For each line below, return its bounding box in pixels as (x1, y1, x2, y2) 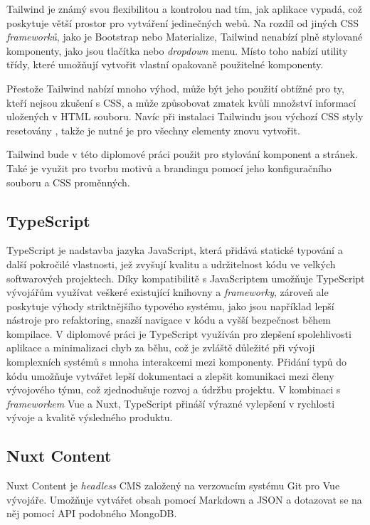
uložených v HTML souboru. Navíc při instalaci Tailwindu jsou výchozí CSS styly (6, 109, 364, 124)
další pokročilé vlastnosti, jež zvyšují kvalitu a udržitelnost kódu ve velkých (6, 256, 336, 271)
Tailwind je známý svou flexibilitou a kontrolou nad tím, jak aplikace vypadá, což (6, 1, 362, 16)
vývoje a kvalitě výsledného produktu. (6, 410, 173, 425)
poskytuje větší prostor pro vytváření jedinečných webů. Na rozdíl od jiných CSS (6, 15, 359, 30)
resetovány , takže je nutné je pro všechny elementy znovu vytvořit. (6, 122, 300, 137)
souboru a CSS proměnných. (6, 174, 130, 189)
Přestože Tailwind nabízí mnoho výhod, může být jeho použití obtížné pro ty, (6, 80, 344, 95)
